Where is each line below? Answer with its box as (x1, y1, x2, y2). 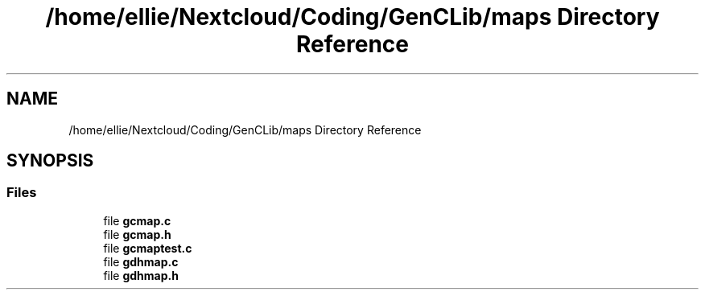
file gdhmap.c (103, 254, 179, 269)
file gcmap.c (103, 213, 171, 228)
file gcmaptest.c (103, 240, 192, 255)
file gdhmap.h (103, 268, 179, 282)
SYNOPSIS (6, 150, 94, 171)
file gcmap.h (103, 227, 171, 241)
